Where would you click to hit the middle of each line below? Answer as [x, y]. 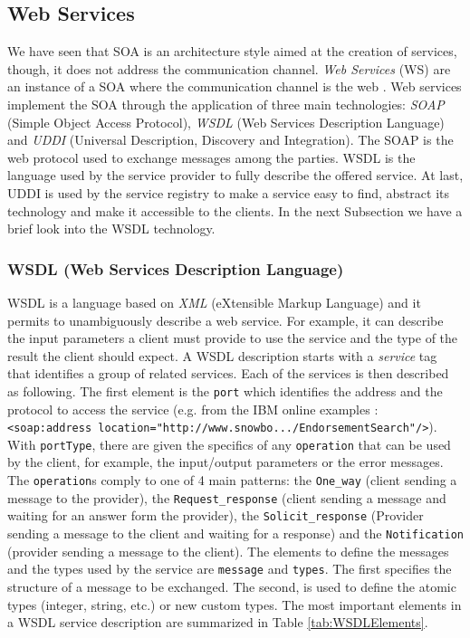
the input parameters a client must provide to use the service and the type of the [233, 338]
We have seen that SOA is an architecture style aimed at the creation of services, [232, 51]
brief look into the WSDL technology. [111, 229]
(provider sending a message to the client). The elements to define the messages [228, 551]
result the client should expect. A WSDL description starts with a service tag [222, 355]
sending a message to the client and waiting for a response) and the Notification [236, 533]
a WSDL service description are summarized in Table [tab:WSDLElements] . [218, 622]
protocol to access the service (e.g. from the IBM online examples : [193, 409]
